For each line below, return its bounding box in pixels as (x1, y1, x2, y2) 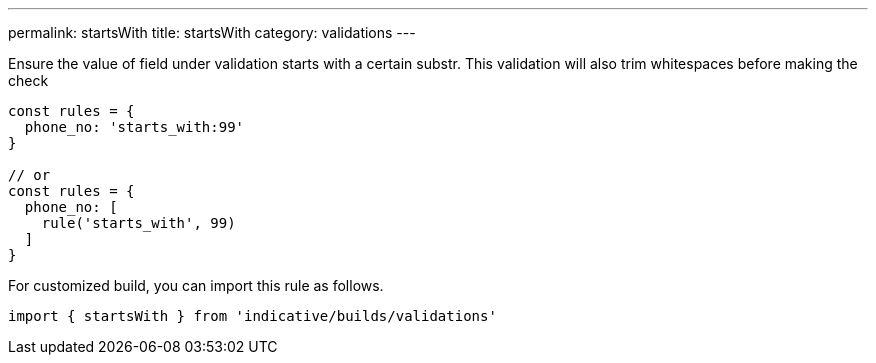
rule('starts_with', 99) (41, 215, 236, 231)
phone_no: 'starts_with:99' (24, 119, 245, 135)
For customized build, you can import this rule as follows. (8, 277, 384, 294)
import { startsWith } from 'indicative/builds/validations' (8, 308, 497, 324)
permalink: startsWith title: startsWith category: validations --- (8, 24, 416, 41)
